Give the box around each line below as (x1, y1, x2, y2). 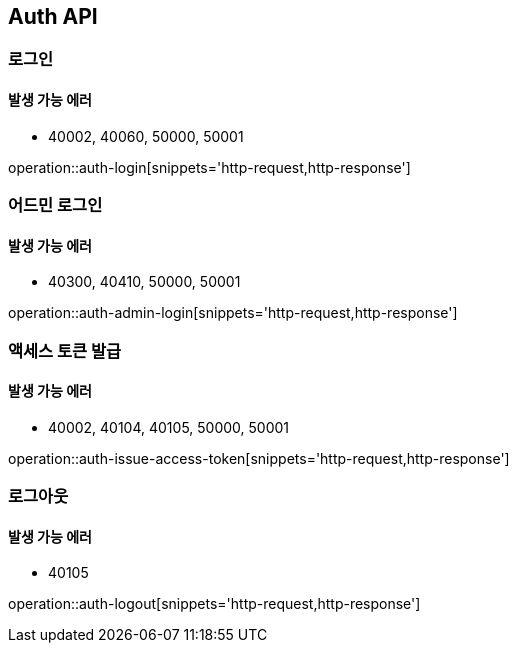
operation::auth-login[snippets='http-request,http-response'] (8, 158, 411, 176)
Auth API (8, 4, 98, 29)
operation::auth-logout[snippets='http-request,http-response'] (8, 595, 421, 613)
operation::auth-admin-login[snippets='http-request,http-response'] (8, 304, 458, 322)
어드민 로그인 (8, 195, 103, 216)
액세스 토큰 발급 (8, 340, 122, 361)
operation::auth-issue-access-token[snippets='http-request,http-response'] (8, 449, 510, 467)
